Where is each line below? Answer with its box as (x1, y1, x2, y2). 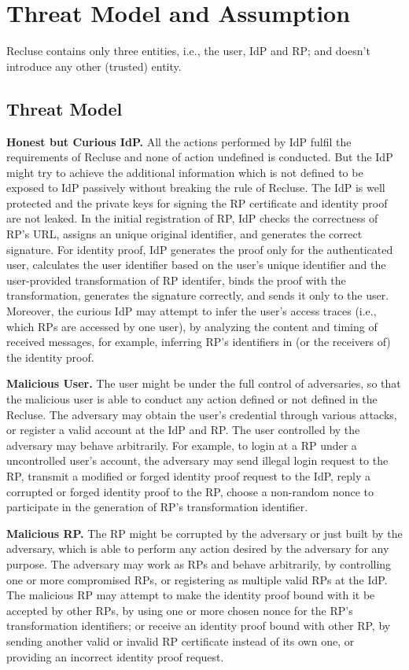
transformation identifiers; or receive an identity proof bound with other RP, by (6, 617, 391, 634)
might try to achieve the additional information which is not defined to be (6, 164, 363, 180)
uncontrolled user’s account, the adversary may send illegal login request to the (6, 452, 389, 469)
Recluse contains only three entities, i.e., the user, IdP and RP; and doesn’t (6, 42, 370, 59)
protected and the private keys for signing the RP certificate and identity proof (6, 194, 388, 211)
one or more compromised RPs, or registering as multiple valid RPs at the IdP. (6, 571, 388, 587)
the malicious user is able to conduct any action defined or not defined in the (6, 391, 378, 407)
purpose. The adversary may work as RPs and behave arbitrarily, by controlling (6, 555, 392, 572)
